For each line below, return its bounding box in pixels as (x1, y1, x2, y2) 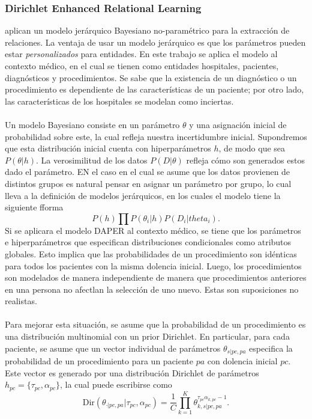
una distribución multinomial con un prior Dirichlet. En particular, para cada (5, 330, 290, 343)
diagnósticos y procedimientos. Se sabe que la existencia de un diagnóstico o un (5, 71, 297, 84)
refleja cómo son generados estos (186, 153, 305, 166)
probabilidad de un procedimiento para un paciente (5, 355, 194, 367)
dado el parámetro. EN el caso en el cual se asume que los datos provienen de (5, 165, 290, 178)
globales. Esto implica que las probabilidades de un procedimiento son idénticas (5, 247, 297, 260)
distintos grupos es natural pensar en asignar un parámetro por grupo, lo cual (5, 177, 292, 189)
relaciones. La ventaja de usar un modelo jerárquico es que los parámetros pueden (5, 35, 306, 48)
